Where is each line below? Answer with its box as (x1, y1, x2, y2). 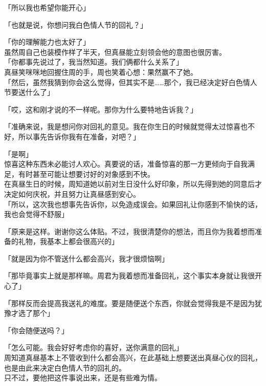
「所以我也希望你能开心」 (4, 2, 90, 12)
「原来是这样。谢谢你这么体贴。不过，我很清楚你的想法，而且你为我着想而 (4, 226, 255, 236)
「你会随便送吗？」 (4, 324, 69, 335)
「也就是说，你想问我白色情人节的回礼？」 (4, 19, 147, 30)
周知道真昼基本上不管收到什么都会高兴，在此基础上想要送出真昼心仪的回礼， (4, 352, 262, 363)
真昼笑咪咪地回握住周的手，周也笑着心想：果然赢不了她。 (4, 66, 197, 77)
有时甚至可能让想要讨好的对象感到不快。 (18, 168, 154, 179)
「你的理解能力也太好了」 (4, 36, 90, 47)
